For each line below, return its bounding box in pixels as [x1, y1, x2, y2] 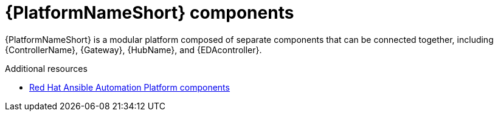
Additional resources [5, 63, 88, 74]
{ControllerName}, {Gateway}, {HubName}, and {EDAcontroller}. [5, 44, 262, 55]
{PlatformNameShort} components [5, 2, 294, 23]
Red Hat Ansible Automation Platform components [29, 82, 230, 92]
